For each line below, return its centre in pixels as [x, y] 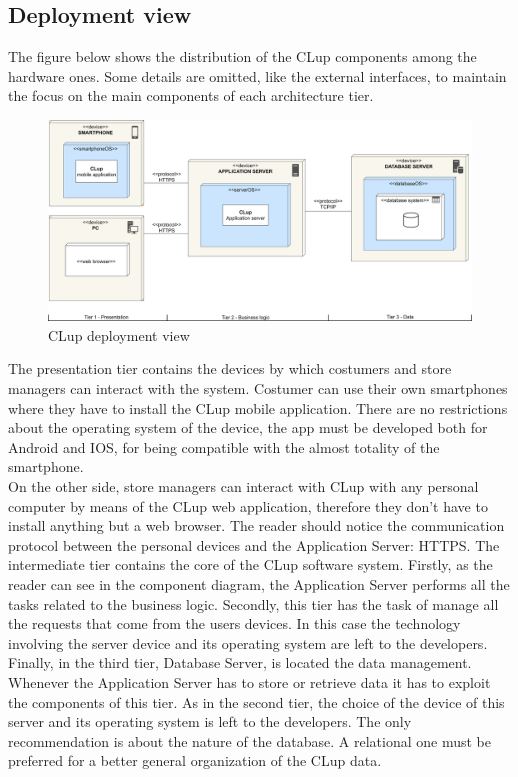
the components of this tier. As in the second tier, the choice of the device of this [256, 701]
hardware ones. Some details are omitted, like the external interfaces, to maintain [257, 75]
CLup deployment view [119, 334]
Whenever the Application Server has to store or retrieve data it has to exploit [249, 681]
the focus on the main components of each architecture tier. [191, 95]
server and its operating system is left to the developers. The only [210, 721]
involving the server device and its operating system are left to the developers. [248, 642]
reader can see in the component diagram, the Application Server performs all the [259, 583]
